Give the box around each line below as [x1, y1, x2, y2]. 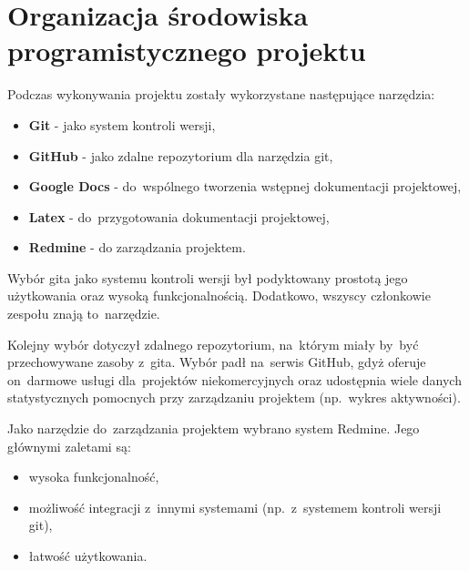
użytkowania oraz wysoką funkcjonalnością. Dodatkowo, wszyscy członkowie [7, 286, 431, 305]
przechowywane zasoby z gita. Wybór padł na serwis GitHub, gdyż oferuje [7, 352, 426, 372]
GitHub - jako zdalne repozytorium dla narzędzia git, [28, 146, 333, 165]
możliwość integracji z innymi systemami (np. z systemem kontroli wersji [28, 497, 442, 516]
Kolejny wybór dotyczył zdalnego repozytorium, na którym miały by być [7, 334, 419, 353]
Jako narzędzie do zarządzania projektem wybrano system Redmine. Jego [7, 419, 420, 438]
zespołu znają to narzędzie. [7, 304, 160, 323]
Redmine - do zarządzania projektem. [28, 238, 246, 257]
